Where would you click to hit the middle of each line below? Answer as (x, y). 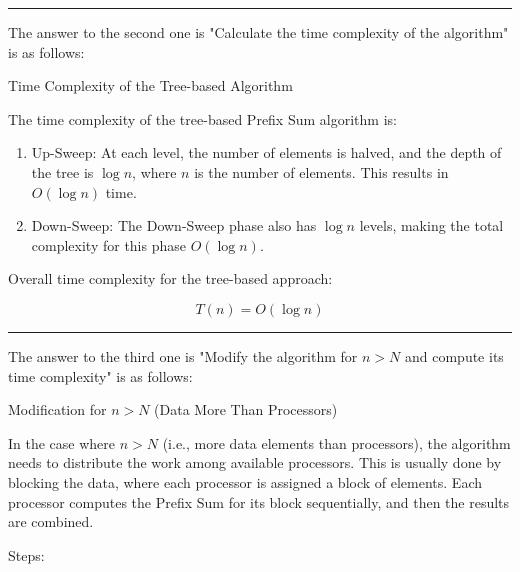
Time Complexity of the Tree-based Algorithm (150, 85)
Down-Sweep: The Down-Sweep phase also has (174, 225)
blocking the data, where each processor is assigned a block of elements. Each (245, 481)
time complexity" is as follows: (100, 375)
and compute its (454, 355)
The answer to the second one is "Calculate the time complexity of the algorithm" (258, 32)
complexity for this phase (108, 244)
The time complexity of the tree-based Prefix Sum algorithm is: (202, 118)
